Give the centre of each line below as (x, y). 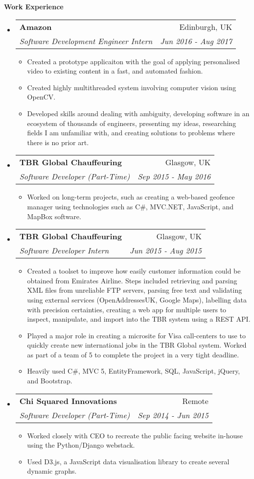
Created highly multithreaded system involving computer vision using (132, 87)
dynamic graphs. (52, 471)
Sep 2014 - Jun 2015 (173, 415)
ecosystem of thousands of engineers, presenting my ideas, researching (132, 123)
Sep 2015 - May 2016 (174, 176)
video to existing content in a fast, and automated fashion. (115, 71)
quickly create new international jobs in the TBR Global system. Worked (137, 345)
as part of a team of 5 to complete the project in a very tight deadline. (133, 354)
